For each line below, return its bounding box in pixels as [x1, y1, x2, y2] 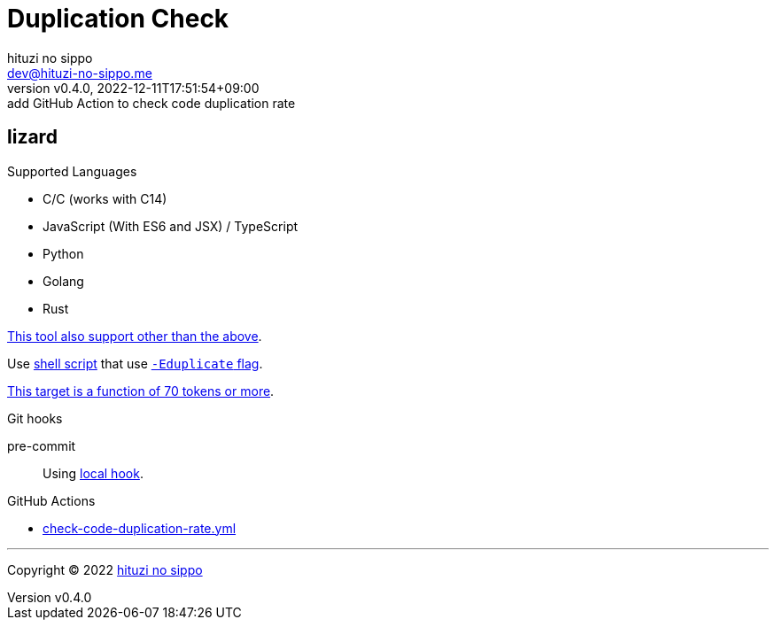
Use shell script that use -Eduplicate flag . [7, 355, 263, 371]
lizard [7, 126, 58, 149]
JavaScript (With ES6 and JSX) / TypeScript [43, 218, 299, 234]
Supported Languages [7, 163, 137, 179]
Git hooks [7, 410, 63, 426]
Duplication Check [7, 4, 229, 34]
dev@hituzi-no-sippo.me [7, 65, 152, 81]
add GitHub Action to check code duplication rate [7, 95, 296, 111]
